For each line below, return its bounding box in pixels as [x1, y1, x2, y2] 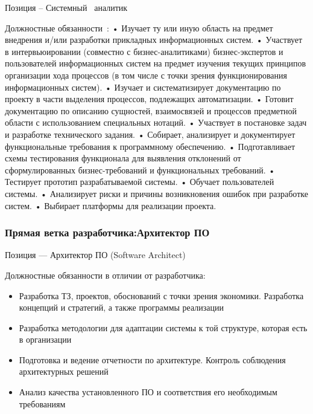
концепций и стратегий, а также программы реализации [19, 301, 224, 314]
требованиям [19, 397, 66, 410]
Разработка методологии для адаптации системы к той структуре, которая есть [19, 321, 308, 334]
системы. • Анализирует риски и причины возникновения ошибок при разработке [5, 187, 308, 199]
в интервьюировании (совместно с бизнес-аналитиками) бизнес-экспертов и [5, 45, 283, 57]
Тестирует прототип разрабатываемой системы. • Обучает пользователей [5, 175, 274, 188]
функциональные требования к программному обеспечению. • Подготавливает [5, 140, 296, 152]
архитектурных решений [19, 365, 109, 378]
